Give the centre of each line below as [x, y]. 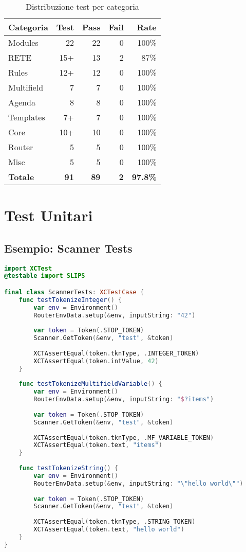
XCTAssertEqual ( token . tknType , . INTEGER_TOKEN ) [116, 353]
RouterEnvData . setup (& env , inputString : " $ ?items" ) [124, 399]
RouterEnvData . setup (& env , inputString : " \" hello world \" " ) [138, 483]
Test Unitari [49, 215]
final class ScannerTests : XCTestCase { [74, 292]
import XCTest [28, 268]
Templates [27, 117]
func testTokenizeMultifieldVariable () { [90, 384]
